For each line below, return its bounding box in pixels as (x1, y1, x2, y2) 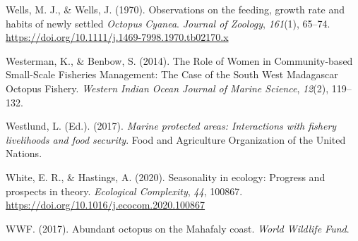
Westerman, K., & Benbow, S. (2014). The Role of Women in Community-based (6, 53, 353, 68)
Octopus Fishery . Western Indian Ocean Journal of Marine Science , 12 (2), (6, 80, 329, 95)
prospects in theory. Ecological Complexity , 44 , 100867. (6, 183, 243, 198)
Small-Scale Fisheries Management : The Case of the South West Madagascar (6, 67, 338, 82)
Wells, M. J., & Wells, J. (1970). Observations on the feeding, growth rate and (6, 2, 345, 16)
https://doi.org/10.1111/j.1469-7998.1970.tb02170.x (6, 30, 229, 44)
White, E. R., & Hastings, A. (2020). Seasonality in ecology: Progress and (6, 169, 326, 184)
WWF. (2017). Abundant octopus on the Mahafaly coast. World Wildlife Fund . (6, 221, 350, 235)
